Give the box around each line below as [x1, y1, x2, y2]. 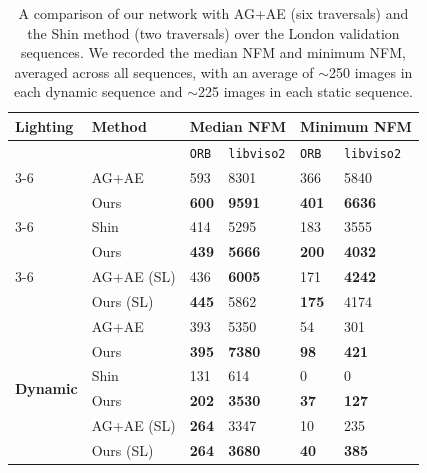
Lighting [15, 115, 74, 136]
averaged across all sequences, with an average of [14, 61, 314, 82]
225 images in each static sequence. [198, 81, 413, 102]
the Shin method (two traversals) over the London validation [27, 22, 400, 43]
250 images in [329, 61, 413, 82]
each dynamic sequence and [14, 81, 183, 102]
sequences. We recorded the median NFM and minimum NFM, [21, 42, 406, 63]
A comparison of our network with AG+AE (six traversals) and [18, 3, 409, 23]
